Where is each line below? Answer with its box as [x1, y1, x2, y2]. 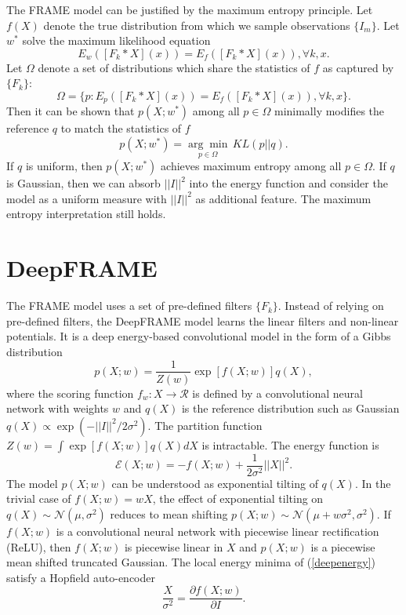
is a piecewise [310, 538, 375, 555]
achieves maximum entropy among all [161, 158, 342, 174]
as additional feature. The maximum [195, 190, 372, 206]
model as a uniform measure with [6, 190, 167, 206]
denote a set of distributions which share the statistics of [38, 59, 310, 75]
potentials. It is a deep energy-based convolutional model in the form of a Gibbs [6, 328, 391, 344]
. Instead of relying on [277, 297, 384, 314]
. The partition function [147, 417, 263, 433]
